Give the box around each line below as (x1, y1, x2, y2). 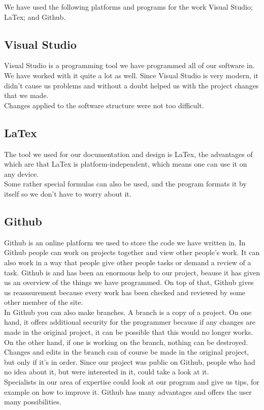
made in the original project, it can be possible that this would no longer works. (4, 327, 253, 337)
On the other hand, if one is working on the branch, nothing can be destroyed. (4, 336, 248, 347)
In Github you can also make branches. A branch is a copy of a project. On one (4, 306, 252, 317)
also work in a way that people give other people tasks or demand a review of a (4, 257, 251, 267)
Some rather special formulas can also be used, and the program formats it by (4, 178, 247, 189)
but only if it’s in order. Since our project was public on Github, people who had (4, 356, 255, 367)
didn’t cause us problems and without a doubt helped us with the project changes (4, 80, 259, 90)
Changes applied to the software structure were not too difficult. (4, 100, 204, 110)
